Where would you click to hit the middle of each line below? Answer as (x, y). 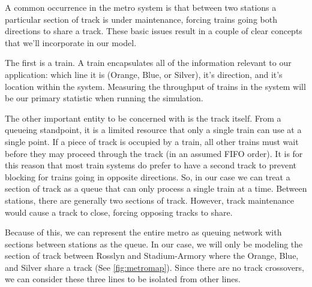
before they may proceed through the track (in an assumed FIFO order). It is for (154, 153)
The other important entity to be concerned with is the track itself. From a (143, 118)
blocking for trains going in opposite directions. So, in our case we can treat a (148, 176)
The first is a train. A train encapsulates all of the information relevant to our (148, 63)
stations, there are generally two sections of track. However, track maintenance (149, 200)
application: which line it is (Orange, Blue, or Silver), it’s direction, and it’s (144, 74)
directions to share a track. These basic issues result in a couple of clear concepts (154, 31)
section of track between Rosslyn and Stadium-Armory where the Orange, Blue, (152, 256)
